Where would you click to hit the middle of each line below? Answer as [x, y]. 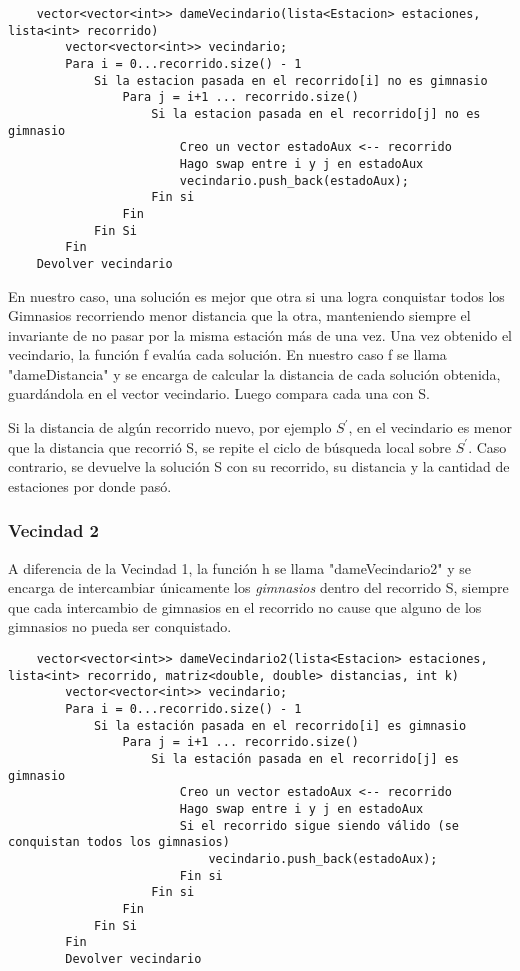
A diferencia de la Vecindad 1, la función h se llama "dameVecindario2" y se [239, 567]
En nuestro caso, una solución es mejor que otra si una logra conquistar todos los [256, 295]
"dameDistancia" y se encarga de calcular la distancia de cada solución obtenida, [254, 373]
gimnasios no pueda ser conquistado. [120, 626]
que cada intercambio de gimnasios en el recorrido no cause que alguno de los [245, 606]
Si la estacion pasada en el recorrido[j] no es [316, 113]
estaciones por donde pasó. [90, 485]
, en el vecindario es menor [430, 427]
